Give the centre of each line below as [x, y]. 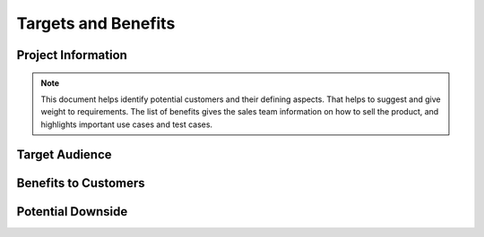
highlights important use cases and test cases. [127, 124]
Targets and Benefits [96, 23]
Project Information [72, 55]
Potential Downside [72, 212]
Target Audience [64, 154]
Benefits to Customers [81, 183]
